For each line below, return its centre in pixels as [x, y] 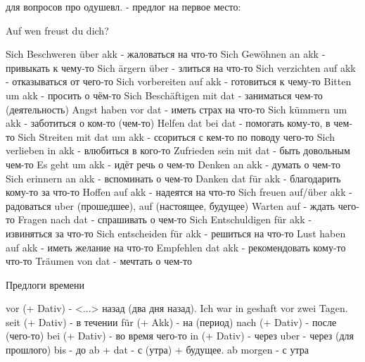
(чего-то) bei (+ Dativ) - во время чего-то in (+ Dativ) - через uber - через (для [180, 336]
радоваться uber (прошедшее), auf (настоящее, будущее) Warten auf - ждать [170, 205]
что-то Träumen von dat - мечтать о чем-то [99, 261]
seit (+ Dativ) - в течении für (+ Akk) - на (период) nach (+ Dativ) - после [171, 322]
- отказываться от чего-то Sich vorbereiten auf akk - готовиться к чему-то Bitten [179, 81]
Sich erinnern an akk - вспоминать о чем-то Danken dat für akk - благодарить [173, 178]
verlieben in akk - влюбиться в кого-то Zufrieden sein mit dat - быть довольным [178, 150]
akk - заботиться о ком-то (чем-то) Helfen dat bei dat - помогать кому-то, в [168, 123]
